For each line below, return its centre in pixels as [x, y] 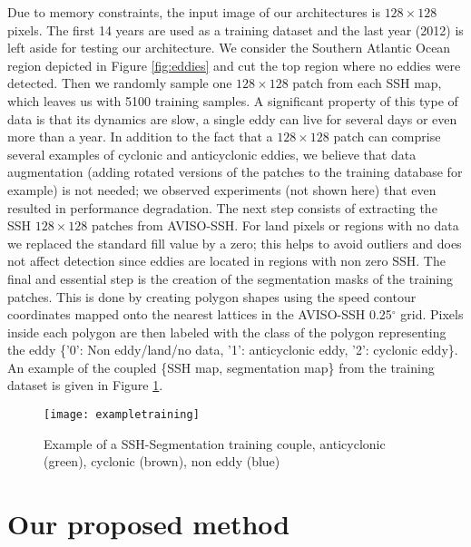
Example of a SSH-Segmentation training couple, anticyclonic [215, 443]
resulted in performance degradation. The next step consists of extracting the [222, 207]
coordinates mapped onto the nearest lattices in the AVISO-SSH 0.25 [200, 314]
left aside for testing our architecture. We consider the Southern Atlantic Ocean [229, 48]
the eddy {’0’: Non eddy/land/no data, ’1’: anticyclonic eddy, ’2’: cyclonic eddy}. [233, 350]
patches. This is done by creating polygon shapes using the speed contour [212, 296]
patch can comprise [387, 137]
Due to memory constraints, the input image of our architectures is [194, 12]
